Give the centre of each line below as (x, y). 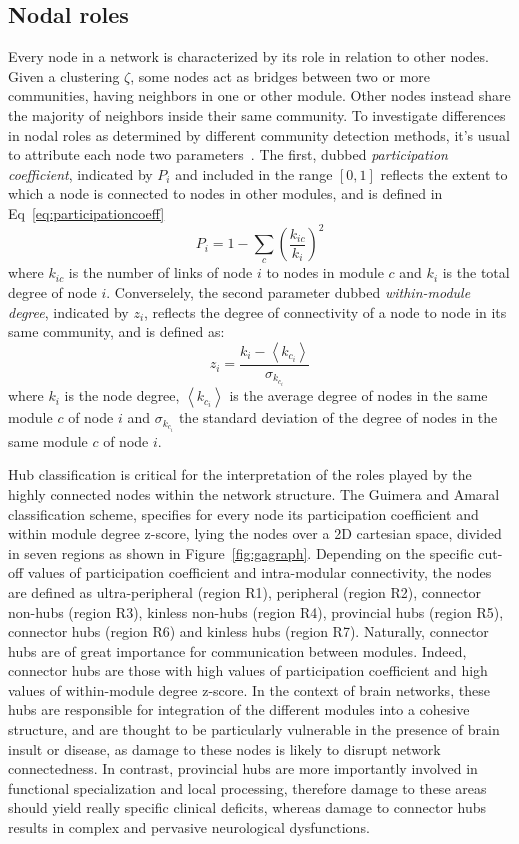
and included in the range (254, 173)
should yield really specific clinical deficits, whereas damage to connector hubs (247, 807)
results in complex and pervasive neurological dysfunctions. (189, 827)
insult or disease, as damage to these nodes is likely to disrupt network (224, 748)
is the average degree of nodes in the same (358, 395)
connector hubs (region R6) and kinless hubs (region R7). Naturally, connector (248, 631)
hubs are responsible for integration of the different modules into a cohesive (239, 709)
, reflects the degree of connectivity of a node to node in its (325, 311)
